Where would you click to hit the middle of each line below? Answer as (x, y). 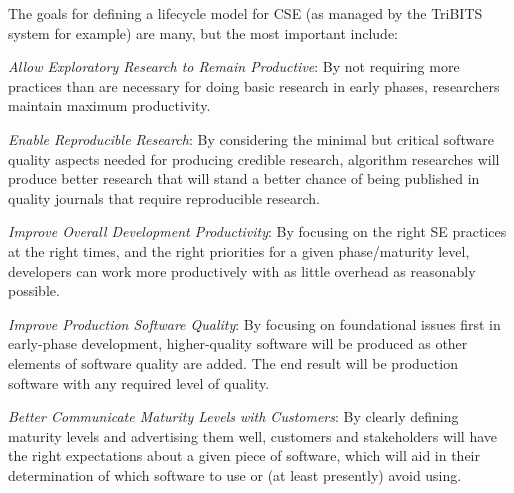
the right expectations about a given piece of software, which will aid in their (244, 455)
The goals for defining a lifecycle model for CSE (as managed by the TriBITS (245, 13)
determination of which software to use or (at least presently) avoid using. (235, 474)
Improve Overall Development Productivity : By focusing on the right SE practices (257, 231)
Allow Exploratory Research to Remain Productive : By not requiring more (234, 66)
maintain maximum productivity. (109, 105)
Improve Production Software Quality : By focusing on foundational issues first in (254, 323)
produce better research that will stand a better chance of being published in (244, 178)
